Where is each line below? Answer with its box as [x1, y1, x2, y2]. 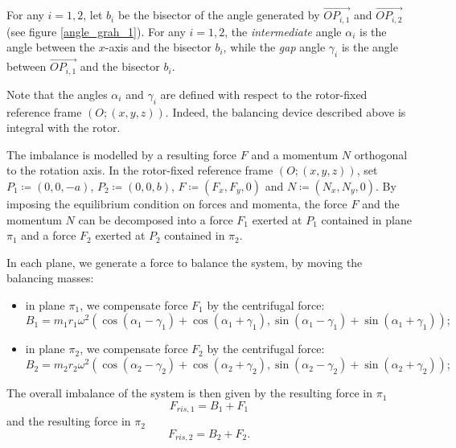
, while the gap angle [223, 39, 326, 55]
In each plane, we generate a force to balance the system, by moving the [6, 253, 363, 270]
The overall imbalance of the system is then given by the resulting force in [6, 384, 372, 401]
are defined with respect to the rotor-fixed [160, 85, 368, 102]
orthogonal [354, 146, 408, 162]
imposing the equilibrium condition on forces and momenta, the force [6, 195, 347, 212]
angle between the [6, 39, 96, 55]
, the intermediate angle [224, 23, 342, 39]
